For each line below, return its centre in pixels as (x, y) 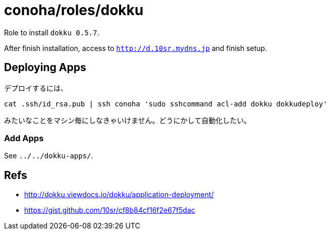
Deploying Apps (45, 68)
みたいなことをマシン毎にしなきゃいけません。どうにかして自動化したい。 (128, 120)
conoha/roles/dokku (74, 10)
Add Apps (24, 138)
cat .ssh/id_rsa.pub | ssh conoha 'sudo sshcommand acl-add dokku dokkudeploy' (166, 104)
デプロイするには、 (36, 88)
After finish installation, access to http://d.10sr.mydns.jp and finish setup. (136, 48)
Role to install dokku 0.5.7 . (52, 32)
